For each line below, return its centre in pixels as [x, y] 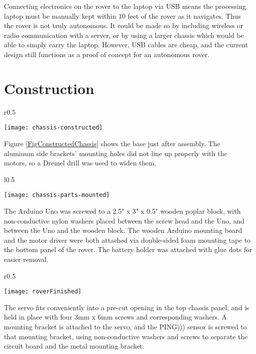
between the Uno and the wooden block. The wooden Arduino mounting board [123, 230]
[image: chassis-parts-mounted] [57, 195]
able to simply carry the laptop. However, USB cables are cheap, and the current [126, 45]
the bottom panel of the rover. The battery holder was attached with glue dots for [128, 249]
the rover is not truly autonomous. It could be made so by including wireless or [124, 25]
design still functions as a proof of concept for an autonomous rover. [107, 54]
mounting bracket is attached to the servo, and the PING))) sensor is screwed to [126, 326]
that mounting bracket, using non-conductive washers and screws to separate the [126, 336]
